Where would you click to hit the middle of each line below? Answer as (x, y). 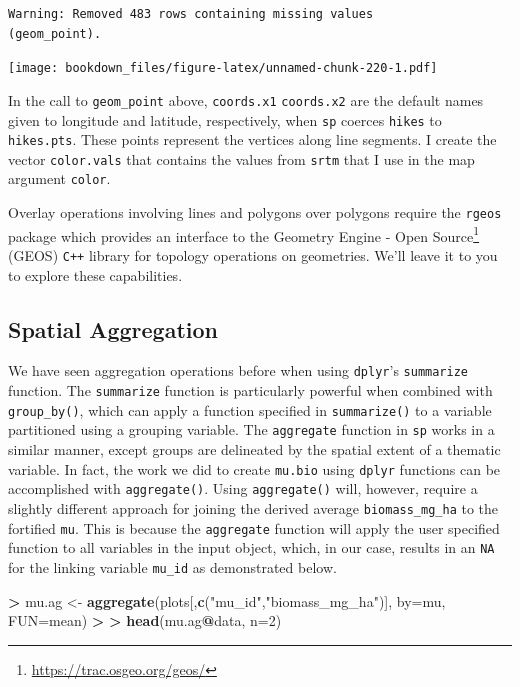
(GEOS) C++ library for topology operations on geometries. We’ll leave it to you (253, 255)
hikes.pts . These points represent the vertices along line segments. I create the (252, 139)
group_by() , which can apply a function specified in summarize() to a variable (250, 409)
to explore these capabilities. (95, 274)
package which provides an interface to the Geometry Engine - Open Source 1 (244, 234)
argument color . (59, 178)
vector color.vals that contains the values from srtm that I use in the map (241, 158)
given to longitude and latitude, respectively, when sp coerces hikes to (225, 119)
